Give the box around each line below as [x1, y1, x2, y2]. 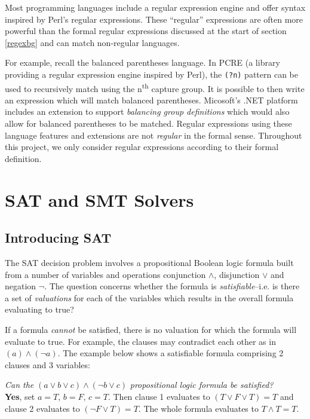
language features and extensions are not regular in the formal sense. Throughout [5, 129, 302, 141]
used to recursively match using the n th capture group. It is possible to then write [5, 80, 305, 94]
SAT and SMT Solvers [5, 187, 194, 212]
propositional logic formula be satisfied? [130, 378, 274, 391]
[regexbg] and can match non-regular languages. [5, 36, 180, 48]
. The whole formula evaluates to [138, 402, 259, 414]
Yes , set [5, 390, 35, 402]
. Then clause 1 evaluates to [108, 390, 210, 402]
